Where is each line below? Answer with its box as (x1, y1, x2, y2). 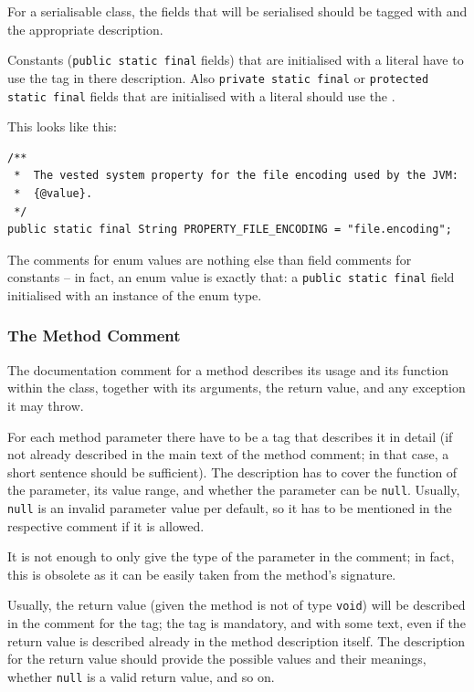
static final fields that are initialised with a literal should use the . (7, 86, 395, 105)
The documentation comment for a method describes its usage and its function (7, 360, 449, 379)
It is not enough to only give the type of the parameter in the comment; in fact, (7, 547, 455, 566)
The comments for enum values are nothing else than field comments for (7, 249, 412, 268)
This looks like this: (7, 117, 118, 136)
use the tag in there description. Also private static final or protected (7, 68, 429, 87)
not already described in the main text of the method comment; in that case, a (7, 445, 449, 464)
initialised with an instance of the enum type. (7, 285, 262, 304)
